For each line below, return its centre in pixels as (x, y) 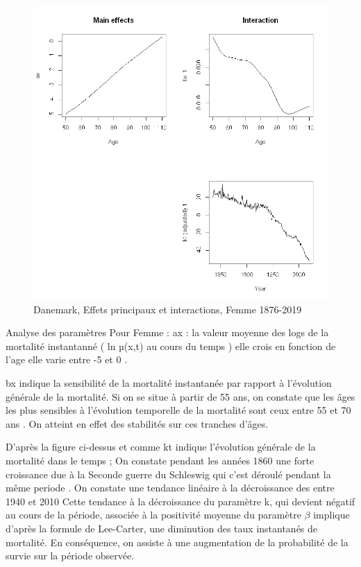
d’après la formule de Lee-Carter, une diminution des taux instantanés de (162, 528)
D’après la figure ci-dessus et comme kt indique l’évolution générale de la (161, 447)
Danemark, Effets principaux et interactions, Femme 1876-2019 (168, 309)
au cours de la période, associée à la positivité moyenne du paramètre (153, 515)
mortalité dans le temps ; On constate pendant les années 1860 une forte (160, 460)
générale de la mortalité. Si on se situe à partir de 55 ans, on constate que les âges (180, 396)
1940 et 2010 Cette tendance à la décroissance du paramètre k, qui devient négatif (180, 501)
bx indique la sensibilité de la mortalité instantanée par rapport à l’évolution (169, 382)
